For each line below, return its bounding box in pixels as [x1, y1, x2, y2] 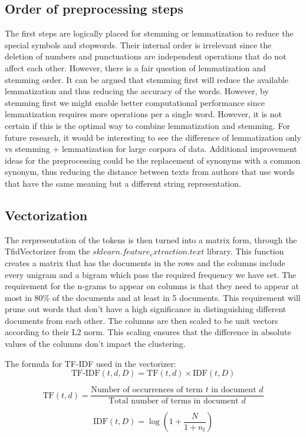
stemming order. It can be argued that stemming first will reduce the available [5, 73, 289, 85]
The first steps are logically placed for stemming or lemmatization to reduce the [5, 27, 294, 39]
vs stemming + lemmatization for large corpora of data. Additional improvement [5, 143, 297, 155]
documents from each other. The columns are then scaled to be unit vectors [5, 314, 278, 326]
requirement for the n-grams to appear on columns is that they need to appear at [5, 280, 300, 292]
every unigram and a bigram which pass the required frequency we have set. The [5, 268, 297, 280]
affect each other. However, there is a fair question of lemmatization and [5, 61, 266, 74]
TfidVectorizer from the [5, 245, 90, 257]
